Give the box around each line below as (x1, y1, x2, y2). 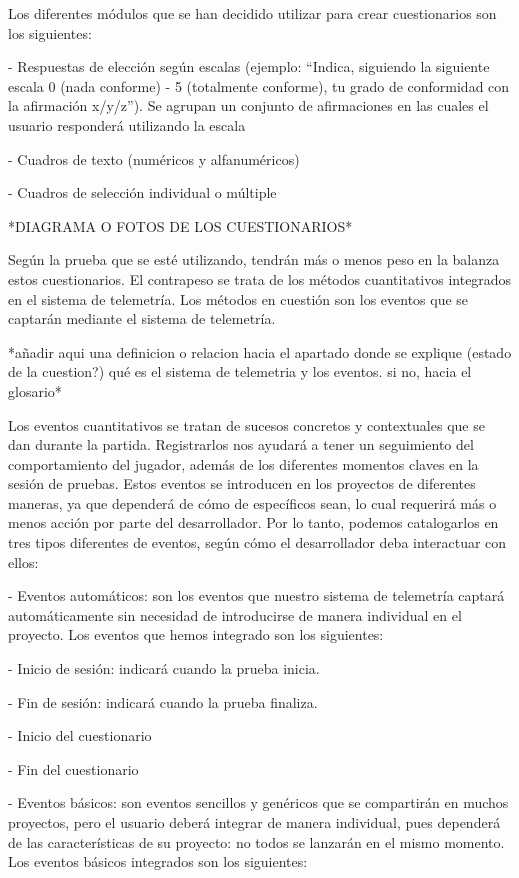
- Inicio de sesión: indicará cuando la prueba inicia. (8, 658, 320, 679)
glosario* (8, 380, 62, 401)
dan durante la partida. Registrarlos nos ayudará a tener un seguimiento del (8, 434, 474, 455)
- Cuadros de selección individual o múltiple (8, 182, 277, 203)
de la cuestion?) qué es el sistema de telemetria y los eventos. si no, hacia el (8, 361, 472, 382)
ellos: (8, 551, 39, 572)
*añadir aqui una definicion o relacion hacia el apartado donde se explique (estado (8, 341, 512, 362)
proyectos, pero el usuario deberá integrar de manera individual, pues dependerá (8, 812, 501, 832)
